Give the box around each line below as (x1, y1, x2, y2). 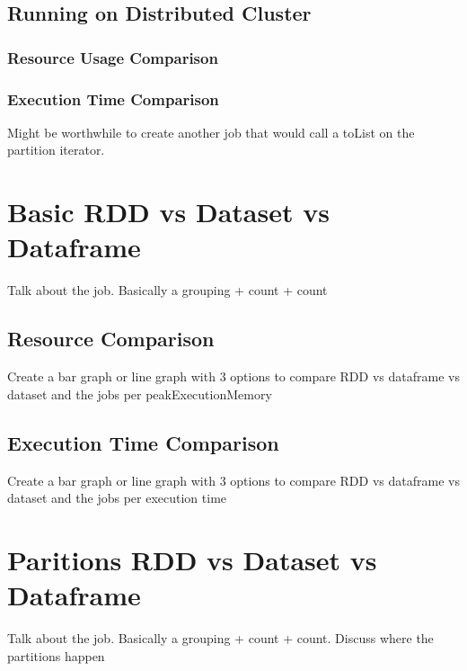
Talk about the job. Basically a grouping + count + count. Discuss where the (7, 629, 434, 648)
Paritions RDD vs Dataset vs (7, 541, 377, 577)
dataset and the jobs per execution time (7, 488, 227, 507)
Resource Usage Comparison (7, 46, 218, 68)
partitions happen (7, 646, 105, 665)
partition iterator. (7, 140, 105, 159)
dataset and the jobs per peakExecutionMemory (7, 384, 272, 403)
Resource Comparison (7, 325, 215, 353)
